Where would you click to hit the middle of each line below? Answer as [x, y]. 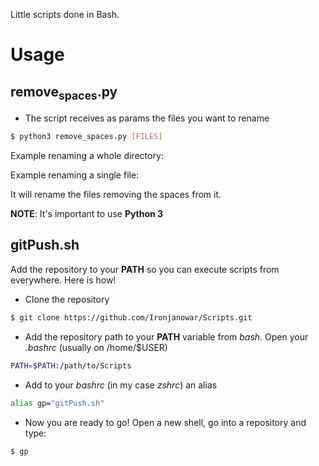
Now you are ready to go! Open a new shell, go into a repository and [165, 422]
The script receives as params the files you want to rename [147, 118]
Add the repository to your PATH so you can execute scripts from [145, 269]
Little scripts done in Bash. [65, 14]
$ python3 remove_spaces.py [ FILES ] [86, 137]
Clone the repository [67, 299]
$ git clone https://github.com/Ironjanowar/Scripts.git [131, 317]
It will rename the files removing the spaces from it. [116, 195]
